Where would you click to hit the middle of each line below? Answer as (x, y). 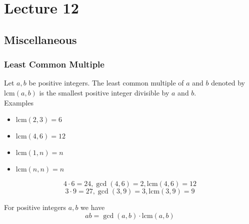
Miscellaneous (40, 39)
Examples (19, 102)
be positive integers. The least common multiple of (106, 83)
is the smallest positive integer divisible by (104, 92)
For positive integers (35, 207)
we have (93, 207)
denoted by (228, 83)
